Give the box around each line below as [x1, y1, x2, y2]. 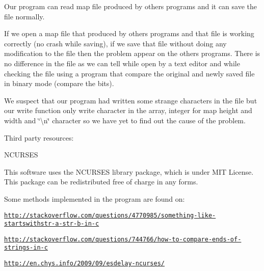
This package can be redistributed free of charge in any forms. [4, 176, 198, 187]
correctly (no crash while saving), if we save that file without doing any [4, 38, 227, 48]
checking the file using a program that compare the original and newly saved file [4, 68, 255, 78]
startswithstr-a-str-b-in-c [4, 220, 99, 228]
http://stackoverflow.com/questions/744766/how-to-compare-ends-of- [4, 235, 242, 243]
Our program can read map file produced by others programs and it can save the [4, 1, 257, 11]
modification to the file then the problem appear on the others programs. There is [4, 48, 260, 59]
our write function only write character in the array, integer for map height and [4, 105, 252, 116]
